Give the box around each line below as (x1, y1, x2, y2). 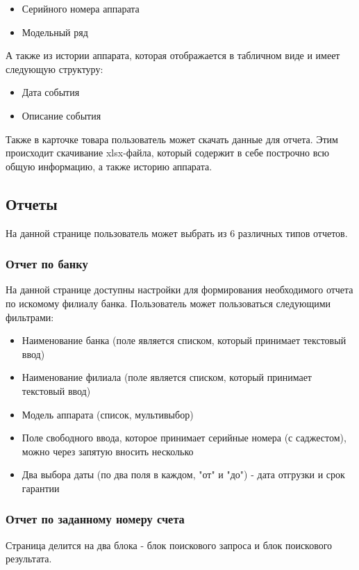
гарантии (22, 480, 60, 495)
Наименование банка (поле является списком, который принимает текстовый (22, 333, 347, 348)
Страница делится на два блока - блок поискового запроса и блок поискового (6, 537, 333, 552)
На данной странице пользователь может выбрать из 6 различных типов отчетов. (6, 225, 348, 240)
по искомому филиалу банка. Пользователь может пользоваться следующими (6, 295, 331, 310)
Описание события (22, 108, 101, 122)
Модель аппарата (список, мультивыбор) (22, 407, 194, 421)
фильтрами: (6, 309, 54, 324)
